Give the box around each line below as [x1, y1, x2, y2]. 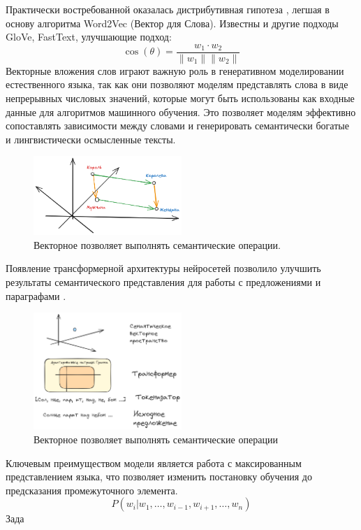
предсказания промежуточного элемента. [6, 482, 178, 497]
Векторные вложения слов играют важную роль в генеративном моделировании [6, 63, 344, 78]
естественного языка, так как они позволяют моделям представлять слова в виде [6, 77, 348, 92]
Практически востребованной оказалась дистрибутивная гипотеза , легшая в [6, 2, 330, 16]
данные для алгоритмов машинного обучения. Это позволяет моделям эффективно [6, 104, 356, 119]
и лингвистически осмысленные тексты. [6, 131, 176, 146]
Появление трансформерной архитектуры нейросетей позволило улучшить [6, 261, 321, 275]
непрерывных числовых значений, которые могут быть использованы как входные [6, 91, 355, 106]
